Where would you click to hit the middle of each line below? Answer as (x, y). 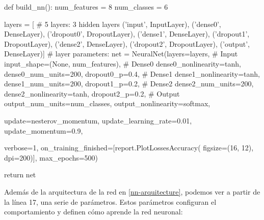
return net (20, 175)
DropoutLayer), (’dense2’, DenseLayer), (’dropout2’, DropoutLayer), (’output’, (127, 43)
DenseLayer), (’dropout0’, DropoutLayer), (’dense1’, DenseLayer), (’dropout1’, (127, 34)
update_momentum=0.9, (44, 130)
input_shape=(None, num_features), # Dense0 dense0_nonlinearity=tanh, (123, 63)
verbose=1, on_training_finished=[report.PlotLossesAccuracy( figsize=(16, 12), (129, 148)
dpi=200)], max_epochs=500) (51, 157)
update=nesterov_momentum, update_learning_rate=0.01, (98, 120)
